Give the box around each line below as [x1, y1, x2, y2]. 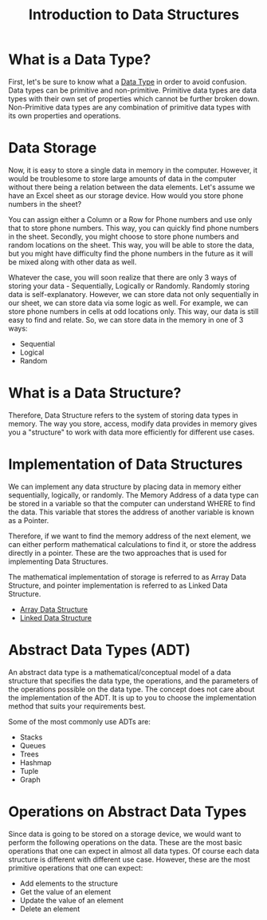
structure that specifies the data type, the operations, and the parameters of [8, 676, 259, 685]
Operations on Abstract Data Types [8, 803, 247, 820]
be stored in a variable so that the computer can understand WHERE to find [8, 498, 256, 508]
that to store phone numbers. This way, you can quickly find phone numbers [8, 223, 259, 232]
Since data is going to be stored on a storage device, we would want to [8, 829, 241, 839]
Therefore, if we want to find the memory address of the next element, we [8, 531, 251, 541]
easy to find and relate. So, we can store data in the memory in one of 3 [8, 315, 244, 324]
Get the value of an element [19, 886, 112, 896]
